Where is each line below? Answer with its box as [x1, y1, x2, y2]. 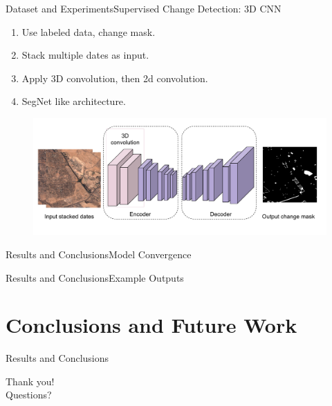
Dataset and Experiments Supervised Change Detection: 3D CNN [6, 1, 282, 15]
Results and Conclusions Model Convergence [6, 246, 192, 261]
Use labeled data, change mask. [21, 24, 156, 39]
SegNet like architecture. [21, 94, 126, 108]
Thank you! [6, 374, 55, 388]
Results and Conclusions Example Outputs [6, 270, 184, 284]
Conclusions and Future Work [6, 311, 297, 339]
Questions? [6, 387, 52, 402]
